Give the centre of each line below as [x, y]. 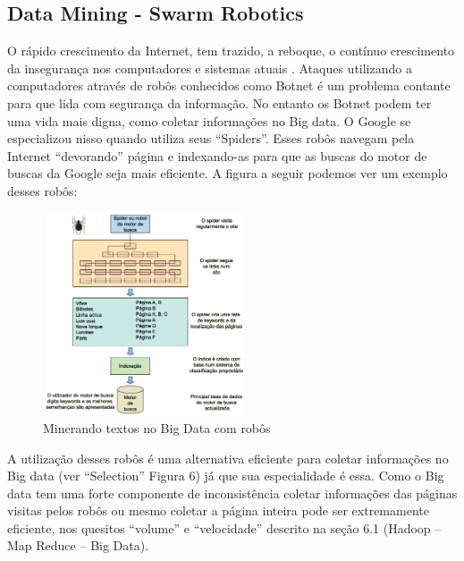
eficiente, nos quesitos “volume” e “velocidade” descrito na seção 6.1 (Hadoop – [224, 527]
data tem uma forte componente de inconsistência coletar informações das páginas [232, 493]
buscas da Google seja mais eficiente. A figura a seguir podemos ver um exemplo [228, 173]
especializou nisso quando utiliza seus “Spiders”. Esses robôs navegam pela [211, 138]
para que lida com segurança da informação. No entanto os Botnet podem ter [219, 102]
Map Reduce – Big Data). [78, 545]
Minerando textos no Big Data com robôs [157, 427]
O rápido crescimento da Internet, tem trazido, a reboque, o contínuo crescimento [231, 51]
